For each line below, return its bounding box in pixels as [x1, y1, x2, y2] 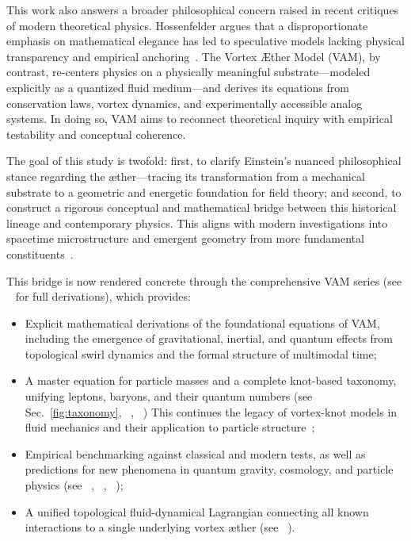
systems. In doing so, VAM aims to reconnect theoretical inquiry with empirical [6, 110, 393, 127]
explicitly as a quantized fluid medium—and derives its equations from [6, 79, 349, 95]
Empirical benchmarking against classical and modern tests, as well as [25, 445, 366, 462]
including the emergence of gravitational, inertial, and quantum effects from [25, 330, 393, 347]
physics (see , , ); [25, 477, 124, 493]
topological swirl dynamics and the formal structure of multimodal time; [25, 345, 377, 362]
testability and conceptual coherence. [6, 125, 186, 142]
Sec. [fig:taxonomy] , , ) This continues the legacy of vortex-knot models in [25, 403, 398, 420]
